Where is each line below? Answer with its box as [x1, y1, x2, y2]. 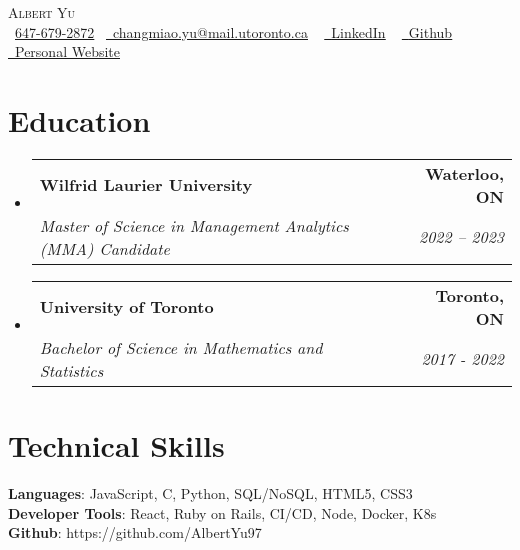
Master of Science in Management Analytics [39, 213, 349, 237]
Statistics [39, 358, 104, 382]
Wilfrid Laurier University [39, 173, 253, 197]
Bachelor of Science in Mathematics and [39, 335, 323, 359]
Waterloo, [425, 161, 504, 185]
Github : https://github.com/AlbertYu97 [8, 522, 262, 543]
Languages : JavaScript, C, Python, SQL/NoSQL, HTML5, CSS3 [8, 483, 413, 504]
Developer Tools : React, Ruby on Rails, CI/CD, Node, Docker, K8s [8, 502, 437, 523]
